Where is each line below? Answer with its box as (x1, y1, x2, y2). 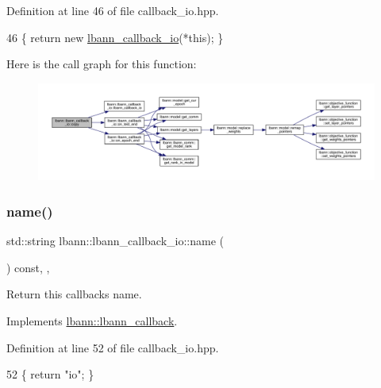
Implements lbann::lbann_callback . (6, 312, 178, 328)
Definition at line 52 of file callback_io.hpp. (6, 339, 219, 355)
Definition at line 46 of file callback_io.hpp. (6, 2, 219, 18)
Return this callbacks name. (6, 286, 142, 302)
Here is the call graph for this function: (6, 56, 197, 72)
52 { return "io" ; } (6, 366, 94, 382)
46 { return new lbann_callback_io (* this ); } (6, 29, 224, 45)
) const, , (6, 259, 50, 275)
